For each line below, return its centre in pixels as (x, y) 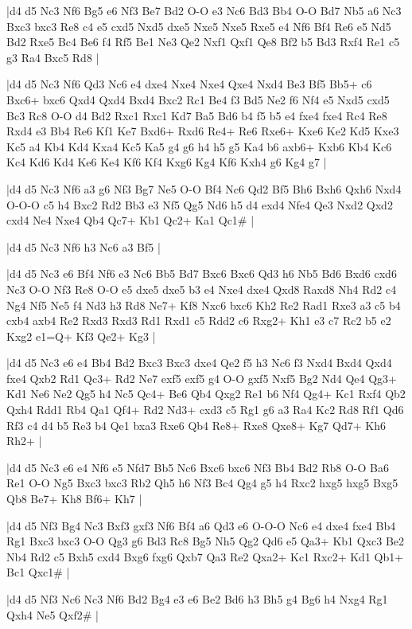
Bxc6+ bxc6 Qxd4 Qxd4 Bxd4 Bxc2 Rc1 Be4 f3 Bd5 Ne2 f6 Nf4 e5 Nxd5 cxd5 (198, 99)
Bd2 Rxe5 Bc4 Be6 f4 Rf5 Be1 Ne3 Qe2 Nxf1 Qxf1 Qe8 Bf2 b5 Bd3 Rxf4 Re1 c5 (203, 42)
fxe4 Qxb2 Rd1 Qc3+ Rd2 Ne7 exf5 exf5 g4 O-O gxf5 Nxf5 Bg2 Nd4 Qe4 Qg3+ (202, 378)
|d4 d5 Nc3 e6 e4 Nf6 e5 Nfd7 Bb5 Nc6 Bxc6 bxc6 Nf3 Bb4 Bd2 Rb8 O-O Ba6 (198, 467)
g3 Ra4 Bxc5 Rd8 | (53, 57)
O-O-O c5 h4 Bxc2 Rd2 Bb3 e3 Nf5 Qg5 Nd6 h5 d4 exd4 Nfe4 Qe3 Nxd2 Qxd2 (200, 204)
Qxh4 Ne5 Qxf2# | (52, 614)
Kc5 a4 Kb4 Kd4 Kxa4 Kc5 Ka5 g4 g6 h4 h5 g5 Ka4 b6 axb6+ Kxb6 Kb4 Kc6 (199, 146)
